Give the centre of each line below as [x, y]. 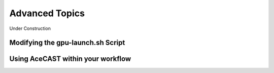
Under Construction [30, 28]
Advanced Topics [47, 13]
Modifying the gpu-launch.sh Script [67, 43]
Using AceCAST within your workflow [70, 59]
